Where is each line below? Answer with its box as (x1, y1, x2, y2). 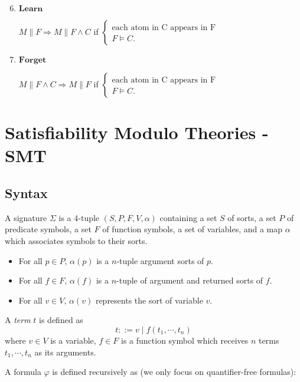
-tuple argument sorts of (116, 254, 204, 266)
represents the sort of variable (95, 294, 203, 306)
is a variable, (50, 334, 96, 346)
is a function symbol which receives (121, 334, 249, 346)
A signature (5, 211, 47, 223)
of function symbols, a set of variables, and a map (102, 223, 283, 235)
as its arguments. (34, 345, 96, 358)
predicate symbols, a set (5, 223, 92, 235)
